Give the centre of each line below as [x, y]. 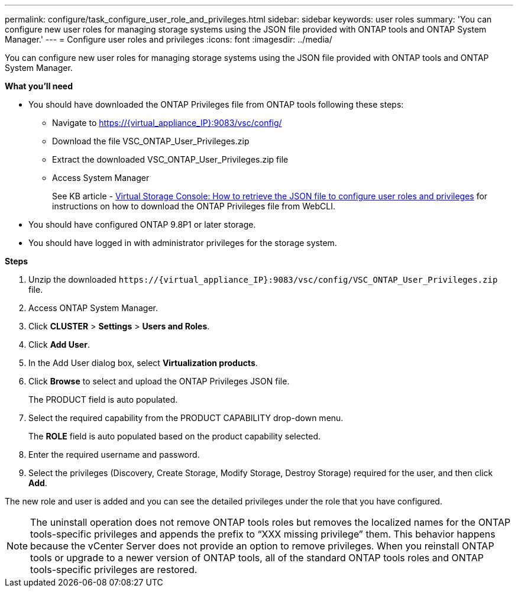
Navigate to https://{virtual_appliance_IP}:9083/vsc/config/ [167, 123]
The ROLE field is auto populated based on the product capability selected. [175, 436]
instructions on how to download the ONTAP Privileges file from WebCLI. [194, 206]
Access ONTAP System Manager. [93, 308]
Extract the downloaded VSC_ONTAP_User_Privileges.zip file [170, 159]
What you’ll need [39, 86]
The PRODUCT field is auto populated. [103, 399]
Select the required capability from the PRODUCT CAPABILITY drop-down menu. [186, 418]
